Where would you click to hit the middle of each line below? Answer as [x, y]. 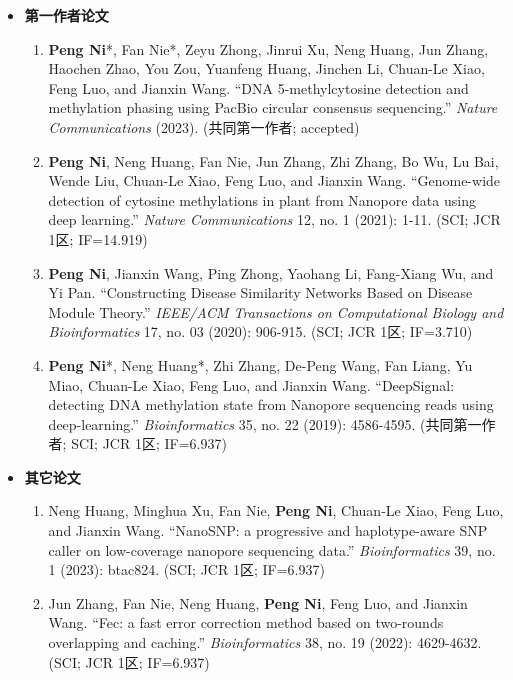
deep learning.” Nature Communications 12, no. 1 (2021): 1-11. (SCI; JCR [274, 219]
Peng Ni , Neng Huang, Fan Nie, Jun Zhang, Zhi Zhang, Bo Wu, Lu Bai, [273, 160]
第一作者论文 [66, 15]
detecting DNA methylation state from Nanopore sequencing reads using [271, 404]
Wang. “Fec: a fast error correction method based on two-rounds [246, 622]
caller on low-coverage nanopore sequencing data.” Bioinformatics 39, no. [272, 549]
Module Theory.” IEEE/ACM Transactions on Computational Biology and [276, 311]
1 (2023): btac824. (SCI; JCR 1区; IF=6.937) [186, 569]
